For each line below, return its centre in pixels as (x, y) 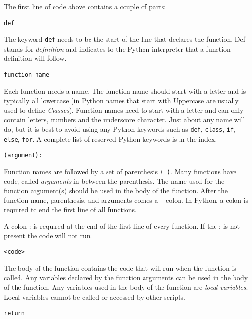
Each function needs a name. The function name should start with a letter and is (125, 91)
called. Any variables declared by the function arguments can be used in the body (126, 277)
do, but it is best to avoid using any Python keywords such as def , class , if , (120, 129)
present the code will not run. (48, 235)
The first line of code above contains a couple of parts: (85, 6)
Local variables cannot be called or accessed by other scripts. (95, 296)
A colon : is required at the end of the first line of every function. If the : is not (122, 226)
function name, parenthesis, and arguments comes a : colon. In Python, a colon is (126, 200)
